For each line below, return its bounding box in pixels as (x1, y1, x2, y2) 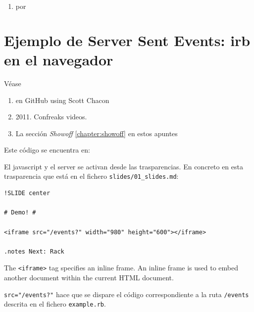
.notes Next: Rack (4, 248, 64, 255)
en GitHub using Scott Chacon (15, 95, 109, 105)
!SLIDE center (4, 190, 51, 197)
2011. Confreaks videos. (15, 111, 87, 122)
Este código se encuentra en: (4, 145, 90, 155)
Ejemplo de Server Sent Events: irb (4, 30, 251, 50)
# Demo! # (4, 209, 36, 216)
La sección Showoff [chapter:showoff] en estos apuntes (15, 128, 178, 138)
